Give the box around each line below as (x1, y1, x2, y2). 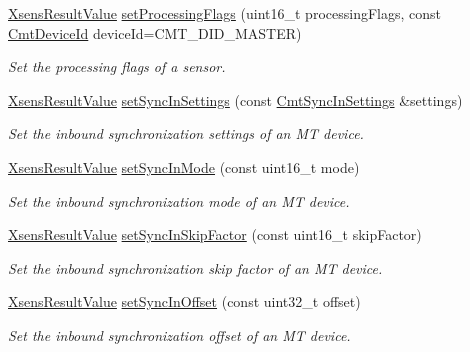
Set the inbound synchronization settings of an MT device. (8, 123, 364, 144)
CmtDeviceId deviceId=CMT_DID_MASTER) (8, 22, 302, 43)
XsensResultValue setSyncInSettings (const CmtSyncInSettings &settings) (8, 89, 463, 110)
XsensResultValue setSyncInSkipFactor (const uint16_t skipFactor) (8, 224, 422, 245)
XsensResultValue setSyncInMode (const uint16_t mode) (8, 156, 360, 177)
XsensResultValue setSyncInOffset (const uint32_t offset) (8, 291, 361, 312)
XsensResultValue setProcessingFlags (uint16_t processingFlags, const (8, 3, 441, 23)
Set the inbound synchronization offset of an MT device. (8, 324, 351, 345)
